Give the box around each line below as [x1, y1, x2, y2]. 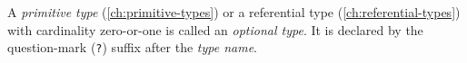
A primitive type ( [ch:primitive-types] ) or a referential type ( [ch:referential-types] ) [7, 3, 461, 21]
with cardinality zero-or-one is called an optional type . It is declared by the [7, 20, 423, 39]
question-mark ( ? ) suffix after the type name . [7, 38, 258, 57]
